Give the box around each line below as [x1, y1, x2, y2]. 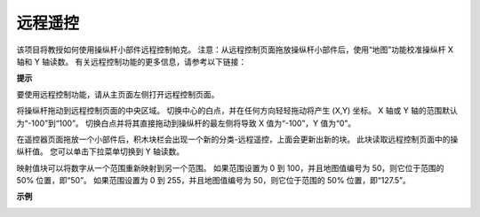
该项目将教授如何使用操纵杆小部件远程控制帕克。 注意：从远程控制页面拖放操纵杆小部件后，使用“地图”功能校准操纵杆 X [16, 44, 453, 55]
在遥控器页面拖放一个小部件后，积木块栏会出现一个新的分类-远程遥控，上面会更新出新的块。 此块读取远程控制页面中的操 [16, 134, 459, 144]
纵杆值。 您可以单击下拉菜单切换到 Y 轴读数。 [16, 146, 185, 157]
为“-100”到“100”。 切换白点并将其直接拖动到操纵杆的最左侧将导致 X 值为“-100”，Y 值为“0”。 [16, 118, 356, 128]
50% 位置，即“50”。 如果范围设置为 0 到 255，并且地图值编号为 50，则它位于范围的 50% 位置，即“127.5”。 [16, 175, 411, 186]
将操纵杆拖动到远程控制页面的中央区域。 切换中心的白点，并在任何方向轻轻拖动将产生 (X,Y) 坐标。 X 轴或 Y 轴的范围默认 [16, 105, 458, 116]
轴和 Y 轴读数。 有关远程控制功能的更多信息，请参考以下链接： [16, 56, 247, 66]
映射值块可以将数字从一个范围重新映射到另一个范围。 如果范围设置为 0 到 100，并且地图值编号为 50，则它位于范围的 [16, 162, 444, 173]
